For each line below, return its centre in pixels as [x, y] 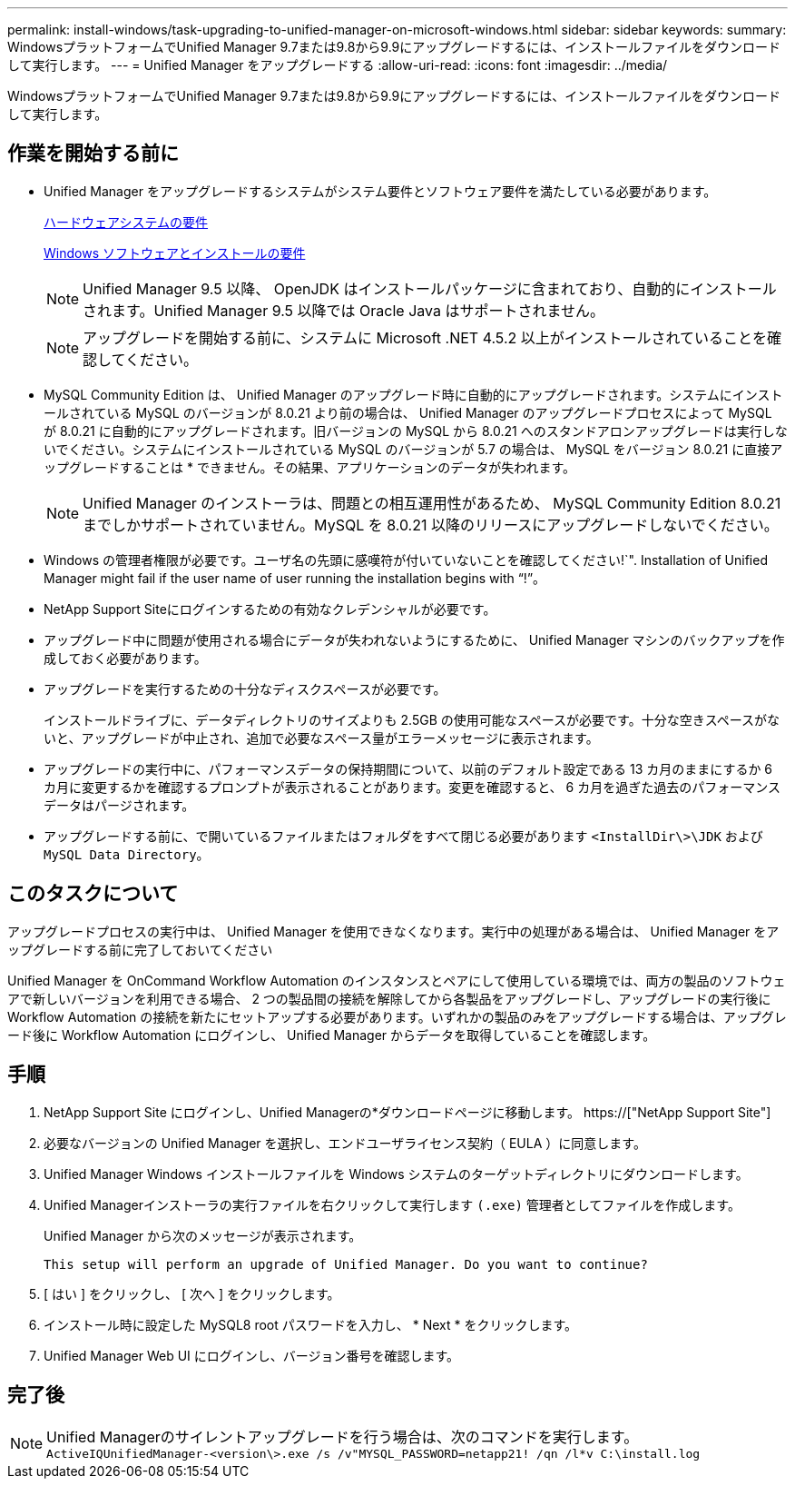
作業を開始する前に [93, 154]
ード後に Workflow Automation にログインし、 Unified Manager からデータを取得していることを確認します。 [332, 1035]
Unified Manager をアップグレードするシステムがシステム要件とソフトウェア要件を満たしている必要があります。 [380, 191]
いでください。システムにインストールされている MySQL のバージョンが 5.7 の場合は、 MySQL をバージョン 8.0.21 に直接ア [413, 449]
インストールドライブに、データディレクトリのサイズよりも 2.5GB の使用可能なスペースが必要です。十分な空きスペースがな [412, 719]
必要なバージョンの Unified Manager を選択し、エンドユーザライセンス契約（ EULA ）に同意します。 [345, 1143]
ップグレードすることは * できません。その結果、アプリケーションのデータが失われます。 [310, 467]
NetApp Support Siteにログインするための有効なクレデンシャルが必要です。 [270, 609]
